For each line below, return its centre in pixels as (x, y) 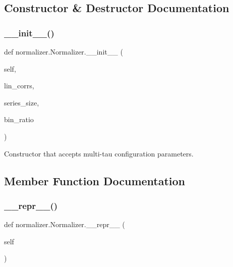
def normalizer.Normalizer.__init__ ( (64, 51)
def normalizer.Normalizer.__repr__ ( (65, 224)
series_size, (22, 102)
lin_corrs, (19, 86)
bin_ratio (19, 119)
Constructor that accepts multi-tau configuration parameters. (99, 153)
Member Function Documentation (95, 180)
